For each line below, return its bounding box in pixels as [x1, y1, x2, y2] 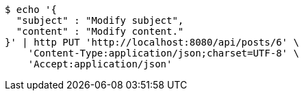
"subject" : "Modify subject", [16, 15, 184, 26]
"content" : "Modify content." [16, 26, 184, 37]
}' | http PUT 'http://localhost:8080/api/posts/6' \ [5, 37, 299, 48]
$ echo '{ [5, 4, 57, 15]
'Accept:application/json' [27, 59, 173, 69]
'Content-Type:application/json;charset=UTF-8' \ [27, 48, 299, 59]
